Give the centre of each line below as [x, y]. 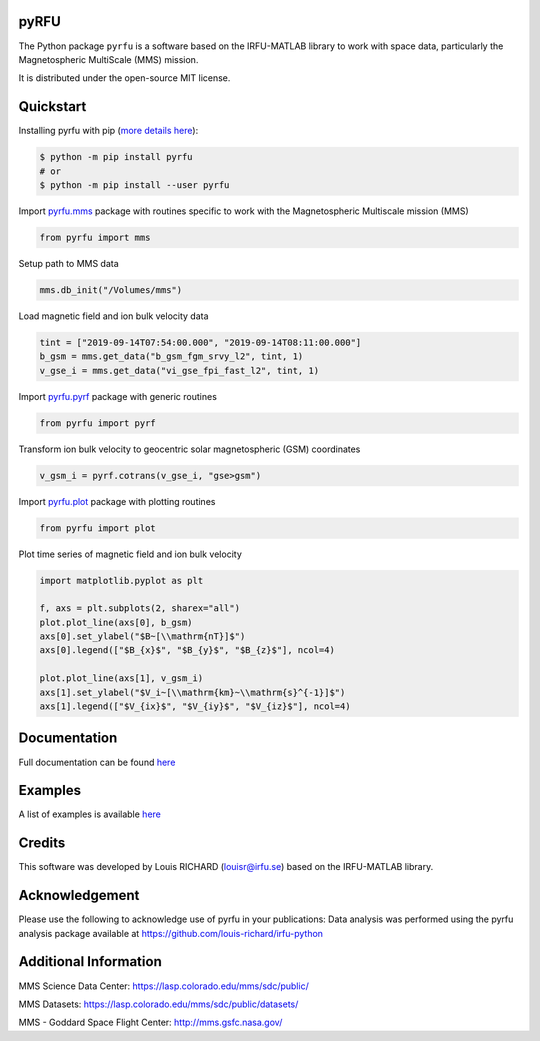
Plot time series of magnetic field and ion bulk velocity [130, 554]
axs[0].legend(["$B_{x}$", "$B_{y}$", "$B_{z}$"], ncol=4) [187, 650]
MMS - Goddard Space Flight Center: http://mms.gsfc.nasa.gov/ [150, 1022]
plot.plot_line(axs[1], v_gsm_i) [121, 678]
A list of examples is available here [90, 814]
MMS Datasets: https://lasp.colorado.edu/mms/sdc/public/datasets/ [158, 1004]
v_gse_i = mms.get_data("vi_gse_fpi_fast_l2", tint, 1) [179, 370]
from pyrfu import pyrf [98, 423]
